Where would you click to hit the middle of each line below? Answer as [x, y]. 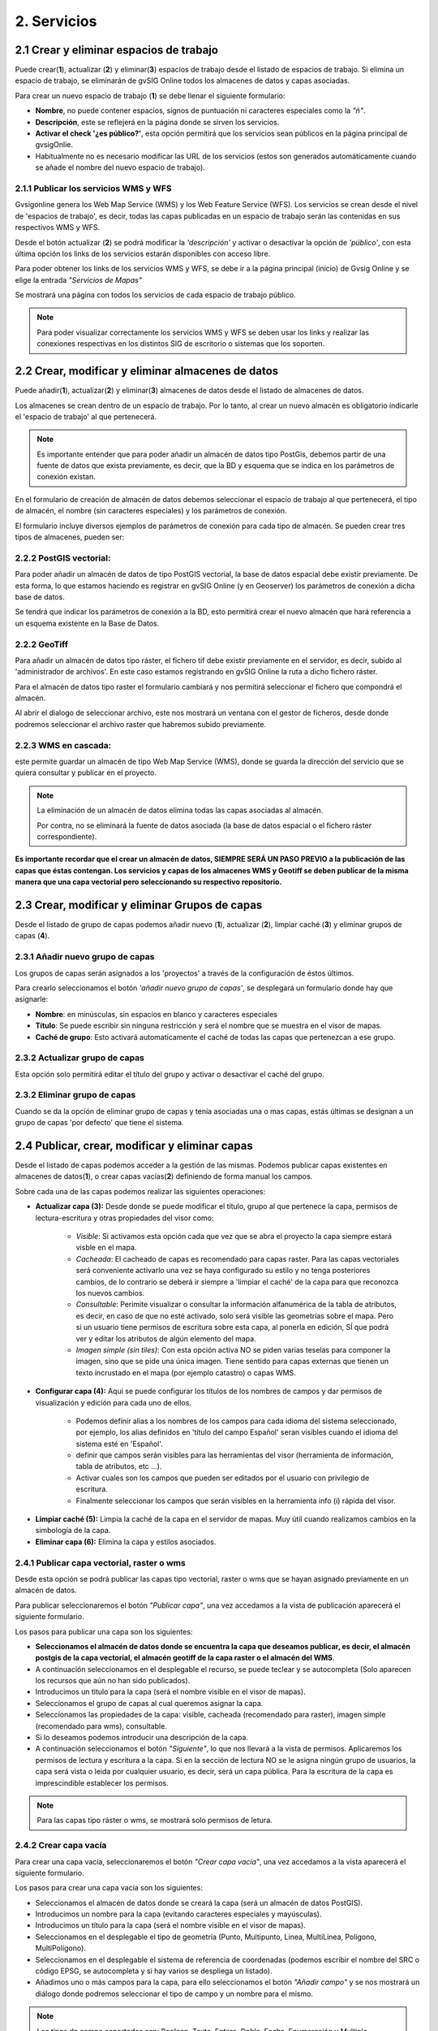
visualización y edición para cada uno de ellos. [114, 1402]
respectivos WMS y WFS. [58, 227]
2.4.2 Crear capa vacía [61, 1846]
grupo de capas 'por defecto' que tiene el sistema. [99, 1123]
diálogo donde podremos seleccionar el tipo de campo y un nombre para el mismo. [174, 1994]
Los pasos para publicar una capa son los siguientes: [104, 1631]
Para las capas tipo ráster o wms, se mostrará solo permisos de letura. [155, 1821]
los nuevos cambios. [110, 1293]
